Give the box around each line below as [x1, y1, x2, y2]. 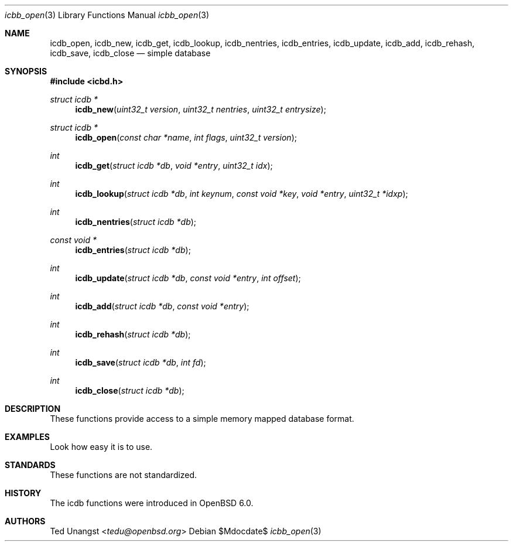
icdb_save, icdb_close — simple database [50, 48, 211, 58]
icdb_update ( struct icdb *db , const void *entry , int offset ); [75, 273, 301, 283]
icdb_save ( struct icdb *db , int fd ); [75, 357, 206, 367]
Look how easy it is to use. [50, 442, 153, 452]
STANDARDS [5, 460, 56, 470]
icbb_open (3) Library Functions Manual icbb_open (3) [5, 10, 210, 20]
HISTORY [5, 488, 42, 498]
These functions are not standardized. [50, 470, 197, 480]
